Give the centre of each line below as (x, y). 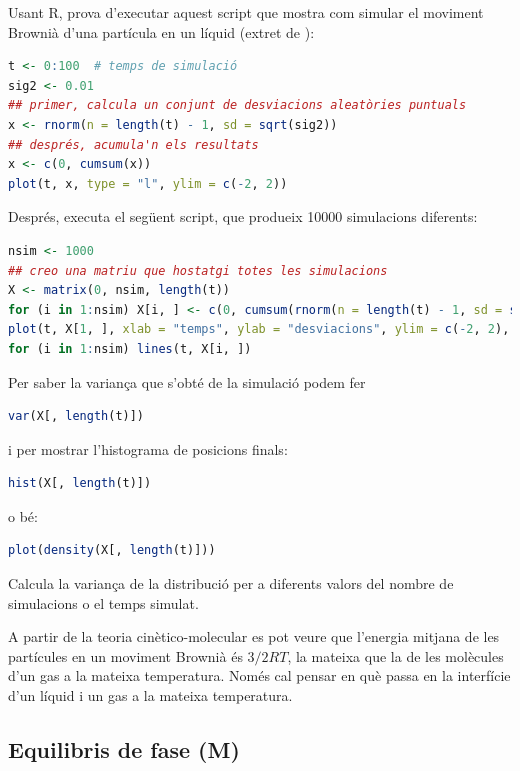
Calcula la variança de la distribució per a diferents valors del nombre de (231, 583)
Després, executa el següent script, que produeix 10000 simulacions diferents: (243, 216)
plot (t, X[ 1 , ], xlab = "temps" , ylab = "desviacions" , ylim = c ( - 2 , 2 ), (259, 329)
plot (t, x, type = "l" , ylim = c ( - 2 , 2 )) (148, 183)
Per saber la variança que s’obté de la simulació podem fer (187, 381)
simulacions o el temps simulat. (103, 602)
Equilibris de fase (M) (124, 749)
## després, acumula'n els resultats (133, 144)
